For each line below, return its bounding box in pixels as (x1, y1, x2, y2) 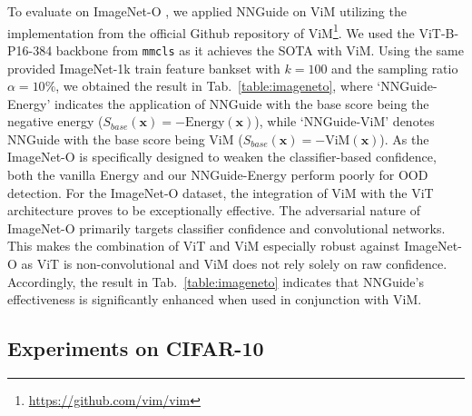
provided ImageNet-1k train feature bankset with (7, 58, 280, 77)
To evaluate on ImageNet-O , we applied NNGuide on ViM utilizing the (7, 2, 407, 20)
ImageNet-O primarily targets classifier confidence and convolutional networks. (7, 218, 446, 237)
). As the (379, 129, 429, 148)
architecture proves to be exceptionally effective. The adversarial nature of (7, 201, 420, 220)
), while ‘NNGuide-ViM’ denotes (254, 112, 435, 131)
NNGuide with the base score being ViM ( (7, 129, 243, 148)
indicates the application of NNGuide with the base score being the (54, 94, 429, 113)
